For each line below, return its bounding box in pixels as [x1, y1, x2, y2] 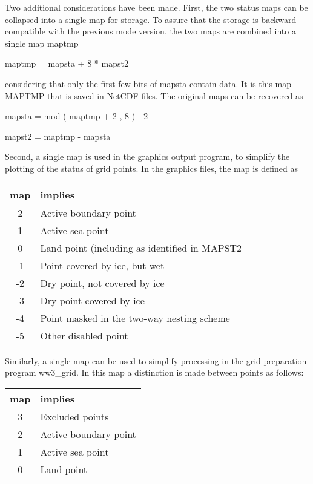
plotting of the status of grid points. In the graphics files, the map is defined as [5, 162, 298, 174]
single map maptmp [5, 36, 79, 49]
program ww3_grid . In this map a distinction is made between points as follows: [5, 366, 304, 379]
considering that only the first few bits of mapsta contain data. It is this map [5, 77, 292, 90]
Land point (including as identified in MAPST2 [40, 240, 242, 255]
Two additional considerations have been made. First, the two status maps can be [5, 1, 308, 13]
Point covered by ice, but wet [40, 258, 165, 272]
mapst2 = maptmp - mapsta [5, 129, 111, 142]
